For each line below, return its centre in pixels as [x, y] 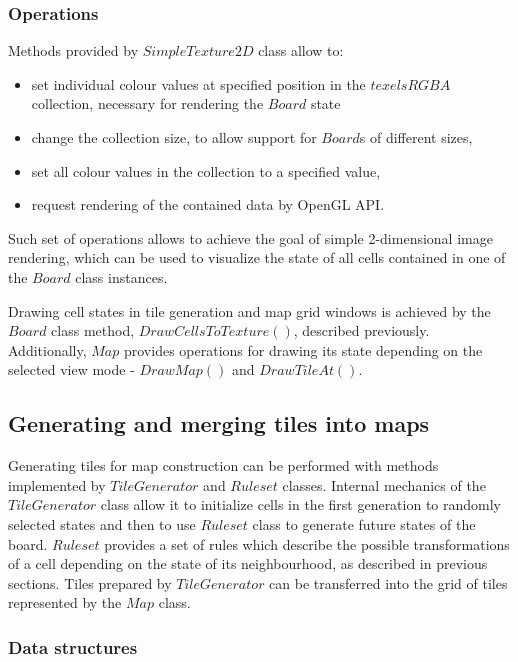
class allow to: [301, 50]
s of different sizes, [416, 137]
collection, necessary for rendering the [147, 103]
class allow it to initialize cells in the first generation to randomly [301, 504]
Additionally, [47, 349]
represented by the [65, 602]
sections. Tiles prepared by [90, 582]
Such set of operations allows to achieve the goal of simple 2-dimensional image [250, 237]
